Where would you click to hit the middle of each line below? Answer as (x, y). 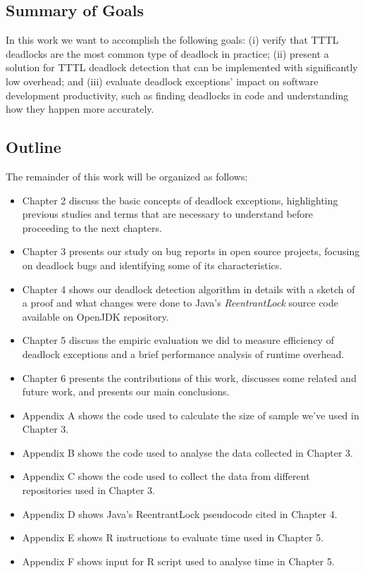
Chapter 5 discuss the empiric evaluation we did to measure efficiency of (178, 340)
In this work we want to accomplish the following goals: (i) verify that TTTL (172, 40)
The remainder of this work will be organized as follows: (127, 176)
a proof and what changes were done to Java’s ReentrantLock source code (180, 303)
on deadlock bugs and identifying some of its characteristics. (152, 265)
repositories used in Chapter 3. (88, 490)
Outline (33, 147)
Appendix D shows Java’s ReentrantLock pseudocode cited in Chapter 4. (180, 513)
